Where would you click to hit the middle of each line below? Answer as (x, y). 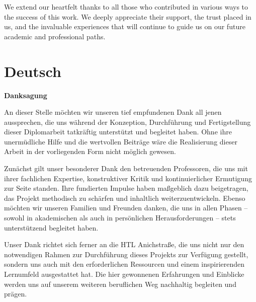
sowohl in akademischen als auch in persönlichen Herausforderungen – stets (120, 218)
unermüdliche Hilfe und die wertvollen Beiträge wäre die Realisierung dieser (121, 141)
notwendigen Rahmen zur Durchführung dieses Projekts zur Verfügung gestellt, (126, 254)
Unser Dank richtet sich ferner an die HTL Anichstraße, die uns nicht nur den (124, 244)
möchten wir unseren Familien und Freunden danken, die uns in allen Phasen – (126, 208)
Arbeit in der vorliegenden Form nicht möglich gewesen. (90, 151)
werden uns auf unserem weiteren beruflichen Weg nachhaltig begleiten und (120, 284)
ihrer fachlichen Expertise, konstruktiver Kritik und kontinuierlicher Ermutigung (128, 178)
